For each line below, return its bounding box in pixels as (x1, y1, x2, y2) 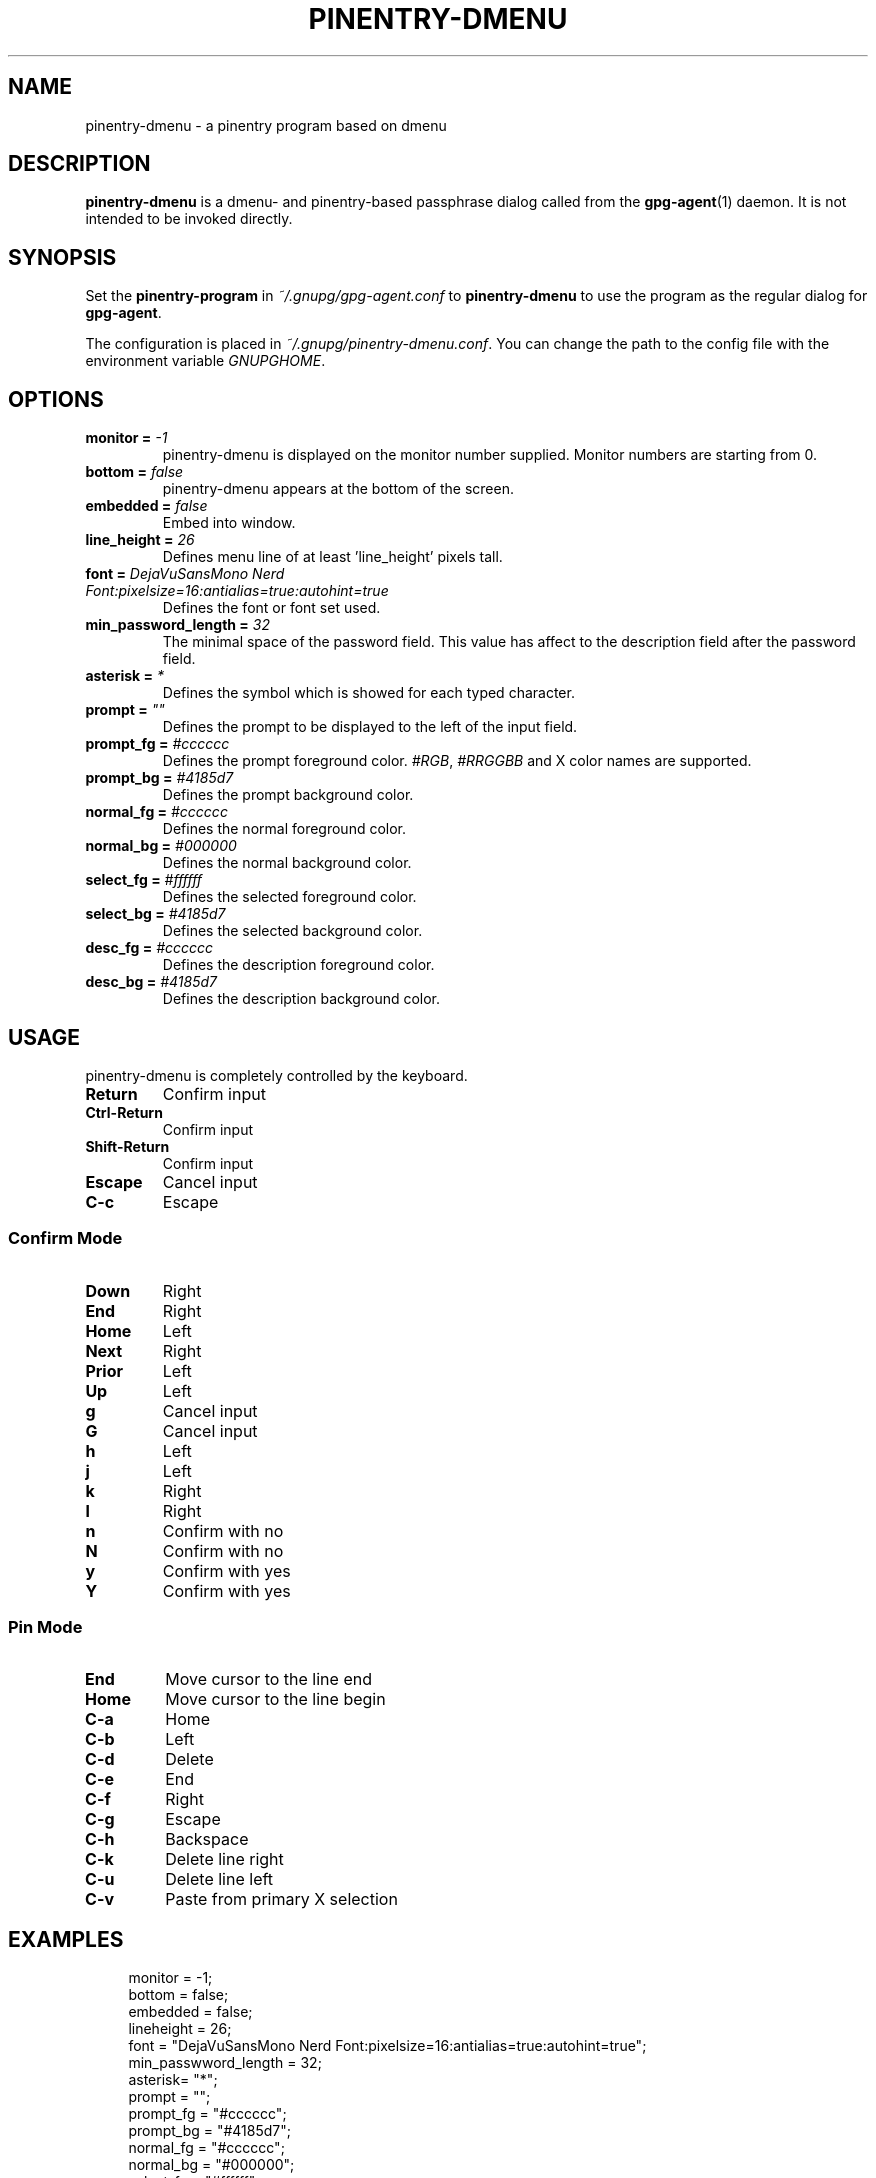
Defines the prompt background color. (162, 786, 414, 804)
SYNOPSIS (8, 244, 117, 270)
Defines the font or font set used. (162, 599, 381, 617)
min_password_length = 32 (85, 616, 270, 634)
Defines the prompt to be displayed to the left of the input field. (162, 718, 578, 736)
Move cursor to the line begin (165, 1689, 386, 1710)
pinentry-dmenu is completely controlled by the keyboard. (85, 1066, 468, 1084)
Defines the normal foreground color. (162, 820, 407, 838)
